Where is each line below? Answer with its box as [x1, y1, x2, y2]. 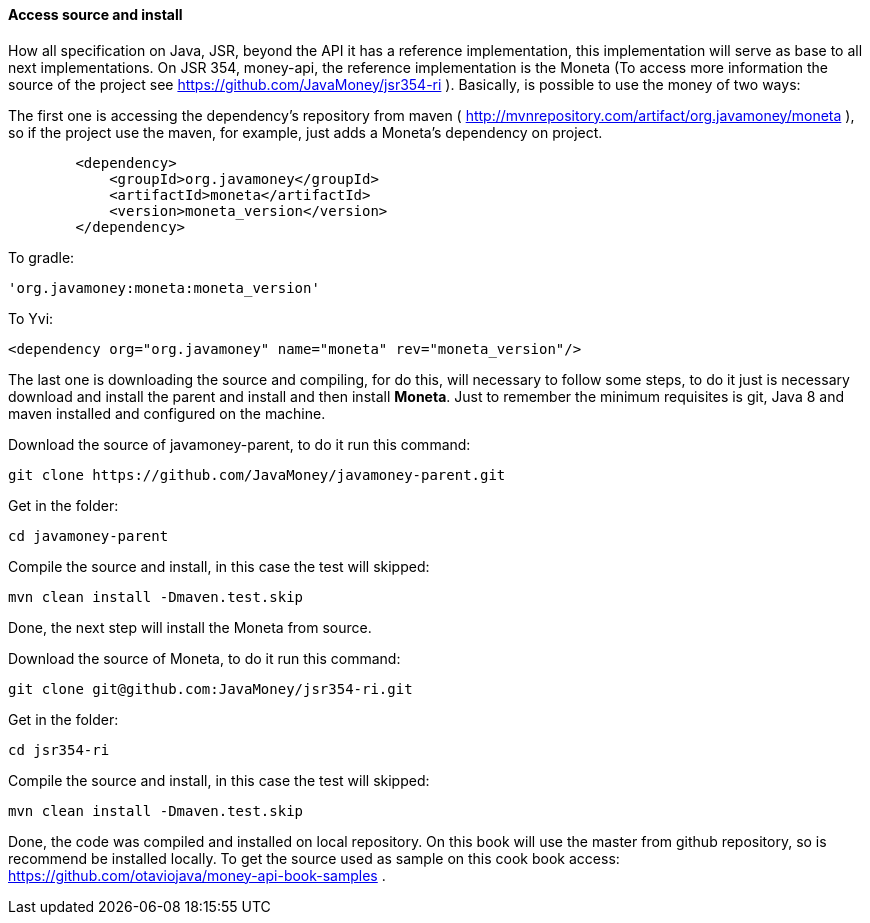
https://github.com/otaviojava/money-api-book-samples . [8, 866, 386, 884]
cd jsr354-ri [8, 741, 110, 758]
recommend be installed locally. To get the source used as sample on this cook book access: [8, 849, 620, 867]
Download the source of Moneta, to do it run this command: [8, 649, 401, 667]
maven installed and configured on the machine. [8, 404, 326, 422]
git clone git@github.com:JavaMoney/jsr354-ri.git [8, 680, 413, 697]
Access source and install [8, 6, 183, 23]
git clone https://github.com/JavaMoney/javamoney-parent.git [8, 466, 506, 483]
